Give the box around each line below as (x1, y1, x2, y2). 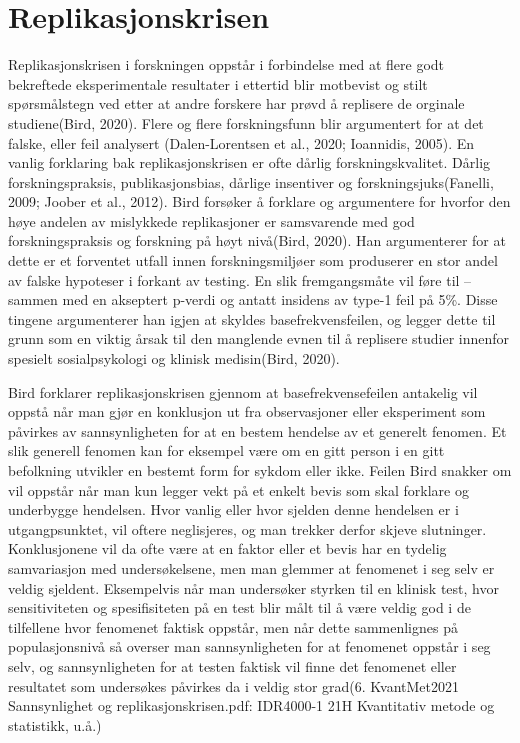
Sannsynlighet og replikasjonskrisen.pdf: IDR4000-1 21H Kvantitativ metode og (8, 695, 495, 716)
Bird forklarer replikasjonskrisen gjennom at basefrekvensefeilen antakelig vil (8, 381, 478, 402)
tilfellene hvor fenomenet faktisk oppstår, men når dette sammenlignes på (8, 616, 458, 637)
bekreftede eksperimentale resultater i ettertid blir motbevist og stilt (8, 73, 428, 94)
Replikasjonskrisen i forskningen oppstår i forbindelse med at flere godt (8, 54, 445, 75)
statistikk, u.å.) (8, 714, 102, 735)
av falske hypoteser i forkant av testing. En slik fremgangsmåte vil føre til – (8, 269, 472, 290)
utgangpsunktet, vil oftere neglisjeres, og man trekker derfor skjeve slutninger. (8, 518, 487, 539)
